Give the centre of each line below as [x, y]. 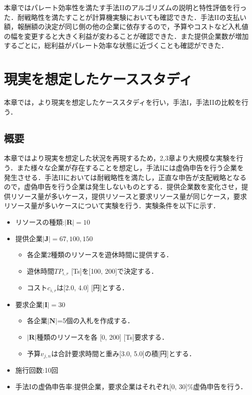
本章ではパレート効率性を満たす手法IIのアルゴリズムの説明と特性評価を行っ [126, 7]
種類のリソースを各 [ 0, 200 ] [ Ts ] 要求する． [102, 337]
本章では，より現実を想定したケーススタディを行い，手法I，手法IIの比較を [123, 102]
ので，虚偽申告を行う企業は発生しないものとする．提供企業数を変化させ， [123, 187]
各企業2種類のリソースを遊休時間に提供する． [100, 255]
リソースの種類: [40, 222]
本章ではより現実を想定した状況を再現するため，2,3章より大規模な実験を [120, 158]
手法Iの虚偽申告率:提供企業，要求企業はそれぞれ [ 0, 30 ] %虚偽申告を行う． [131, 386]
